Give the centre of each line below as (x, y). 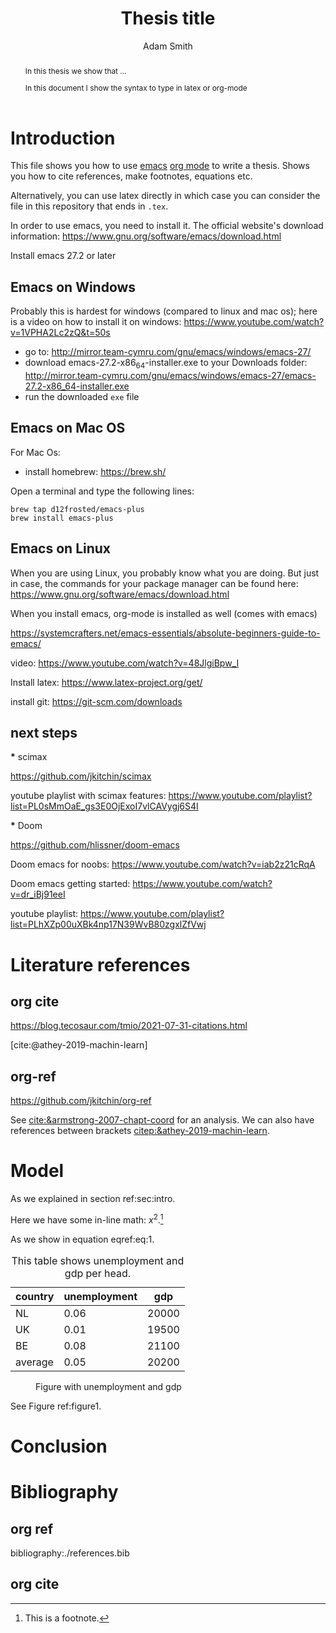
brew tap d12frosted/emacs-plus (77, 509)
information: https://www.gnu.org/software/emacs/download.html (146, 236)
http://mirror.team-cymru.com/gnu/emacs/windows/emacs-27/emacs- (170, 375)
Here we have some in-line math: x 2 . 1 (87, 1219)
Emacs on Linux (61, 548)
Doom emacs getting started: (70, 884)
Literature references (100, 964)
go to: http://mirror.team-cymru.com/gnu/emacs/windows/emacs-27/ (168, 352)
